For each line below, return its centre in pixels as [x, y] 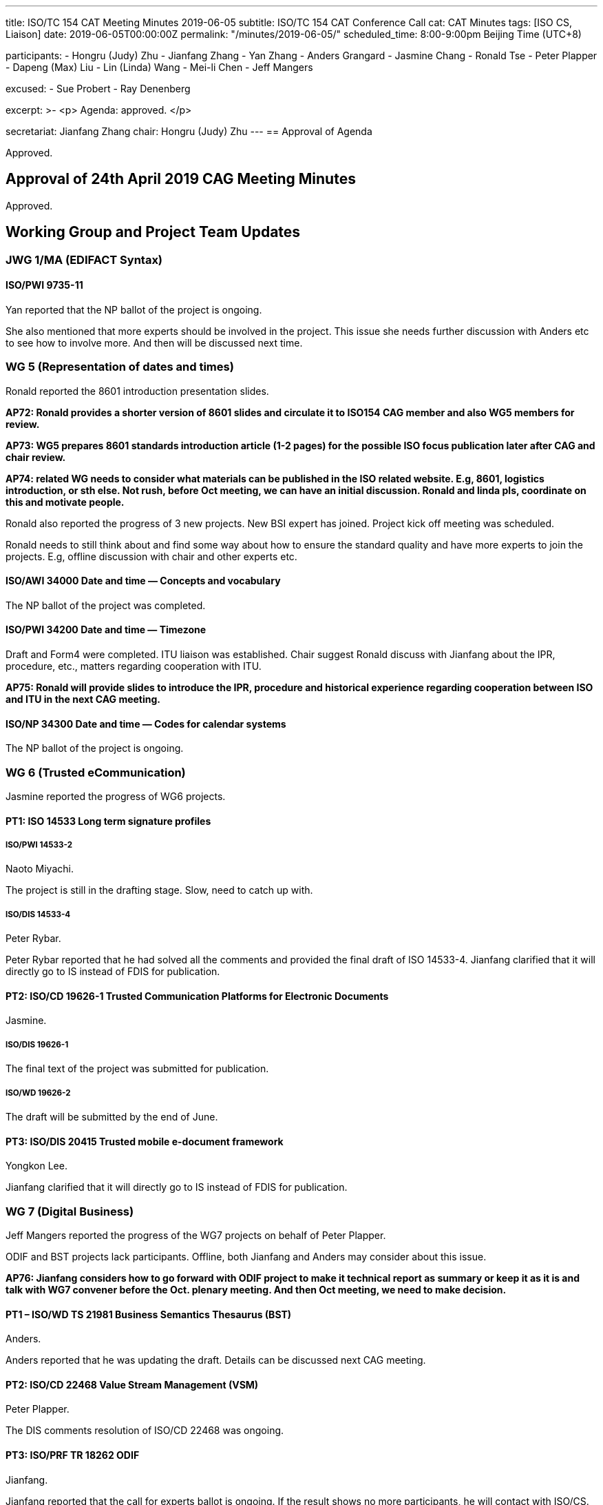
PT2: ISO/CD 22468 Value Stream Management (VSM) [132, 1384]
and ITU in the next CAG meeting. [83, 699]
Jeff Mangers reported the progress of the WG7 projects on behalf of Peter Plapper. [196, 1235]
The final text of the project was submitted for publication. [137, 1069]
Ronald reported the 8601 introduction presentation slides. [137, 391]
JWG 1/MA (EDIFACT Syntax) [84, 259]
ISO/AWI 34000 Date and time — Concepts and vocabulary [143, 581]
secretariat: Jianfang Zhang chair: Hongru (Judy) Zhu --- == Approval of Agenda [189, 131]
